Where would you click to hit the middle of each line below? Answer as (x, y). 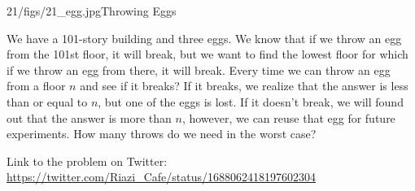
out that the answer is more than (89, 117)
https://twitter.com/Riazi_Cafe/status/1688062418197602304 (162, 177)
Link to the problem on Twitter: (87, 161)
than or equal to (47, 101)
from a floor (36, 86)
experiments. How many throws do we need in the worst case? (162, 134)
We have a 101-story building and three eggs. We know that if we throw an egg (204, 38)
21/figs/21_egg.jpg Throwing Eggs (92, 11)
